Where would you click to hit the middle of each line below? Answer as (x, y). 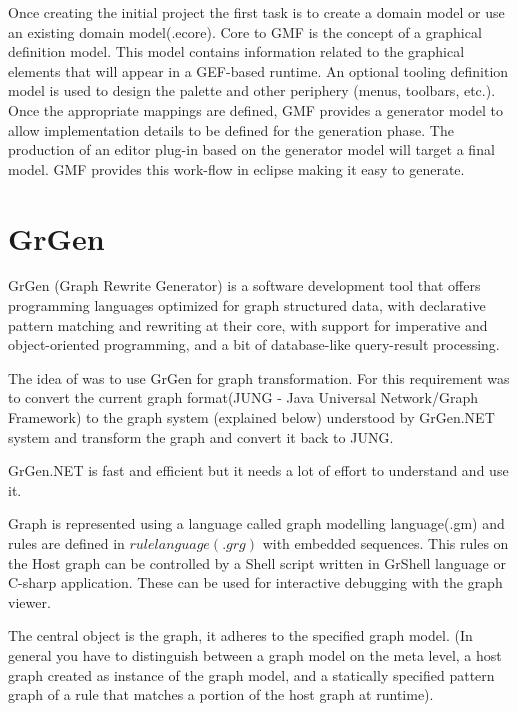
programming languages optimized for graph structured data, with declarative (247, 305)
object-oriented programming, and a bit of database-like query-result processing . (254, 344)
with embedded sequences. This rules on (385, 543)
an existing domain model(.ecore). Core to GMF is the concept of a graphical (245, 31)
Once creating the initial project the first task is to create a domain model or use (256, 12)
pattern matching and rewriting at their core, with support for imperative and (248, 324)
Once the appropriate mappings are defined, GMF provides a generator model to (255, 109)
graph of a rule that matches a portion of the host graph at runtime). (221, 694)
